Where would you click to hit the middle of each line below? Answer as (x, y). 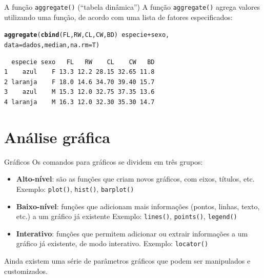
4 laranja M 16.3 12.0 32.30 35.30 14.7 (79, 102)
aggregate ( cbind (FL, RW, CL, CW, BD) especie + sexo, (87, 35)
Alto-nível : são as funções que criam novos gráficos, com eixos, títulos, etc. (135, 179)
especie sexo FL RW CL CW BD (83, 62)
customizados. (26, 271)
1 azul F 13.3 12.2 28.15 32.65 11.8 (79, 72)
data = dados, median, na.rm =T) (52, 45)
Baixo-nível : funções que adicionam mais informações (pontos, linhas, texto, (138, 206)
